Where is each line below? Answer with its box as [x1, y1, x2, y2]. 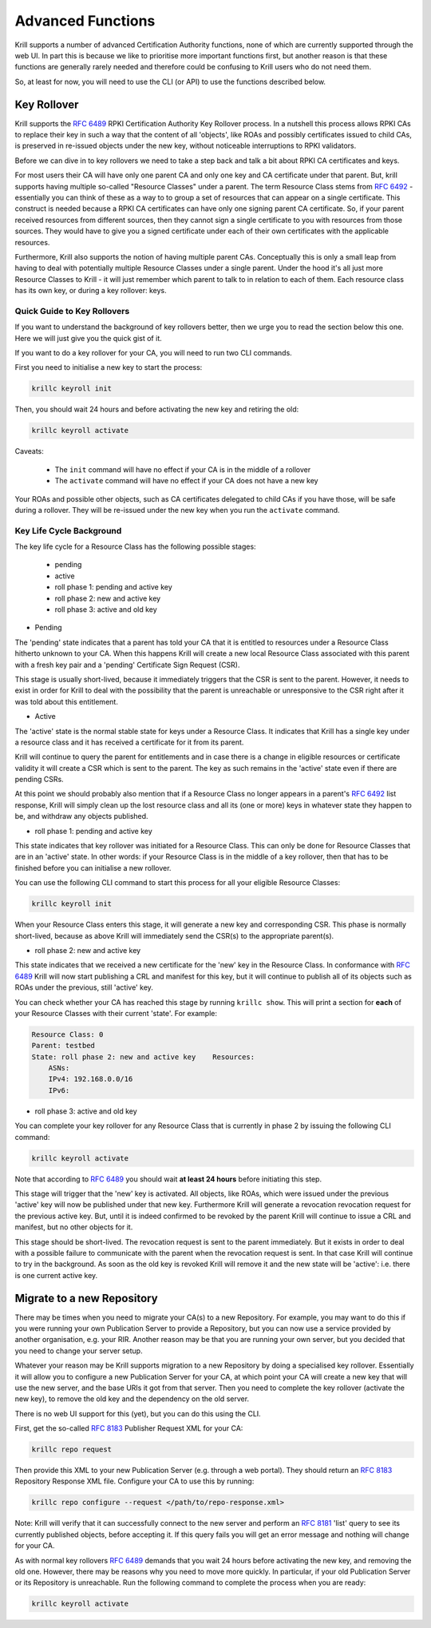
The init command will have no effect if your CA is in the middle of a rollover [54, 464, 311, 475]
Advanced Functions [14, 12, 156, 30]
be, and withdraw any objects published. [14, 812, 148, 821]
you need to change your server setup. [14, 1346, 143, 1356]
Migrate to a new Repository [14, 1291, 159, 1305]
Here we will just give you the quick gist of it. [14, 333, 163, 343]
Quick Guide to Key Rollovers [14, 305, 130, 316]
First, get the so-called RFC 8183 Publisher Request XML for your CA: [14, 1424, 243, 1433]
